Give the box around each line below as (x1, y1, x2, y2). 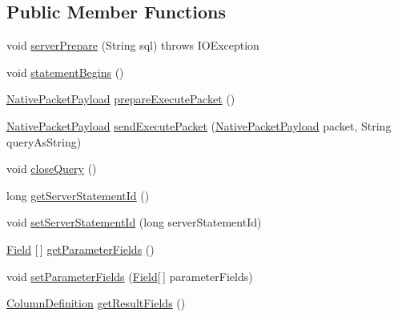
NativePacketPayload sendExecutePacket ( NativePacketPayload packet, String (6, 117, 392, 134)
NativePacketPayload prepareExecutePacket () (6, 90, 235, 107)
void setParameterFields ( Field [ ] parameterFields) (6, 267, 253, 284)
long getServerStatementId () (6, 187, 150, 203)
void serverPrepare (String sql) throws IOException (6, 37, 259, 54)
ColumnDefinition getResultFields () (6, 295, 186, 311)
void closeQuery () (6, 160, 97, 177)
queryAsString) (6, 133, 82, 150)
